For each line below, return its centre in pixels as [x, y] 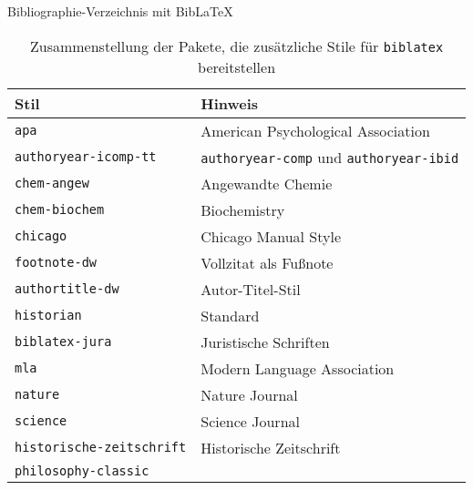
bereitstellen [237, 66]
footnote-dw [56, 263]
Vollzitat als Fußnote [267, 262]
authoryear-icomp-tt [86, 157]
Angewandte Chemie [267, 183]
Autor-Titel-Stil [251, 289]
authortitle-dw [67, 289]
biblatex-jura [63, 342]
